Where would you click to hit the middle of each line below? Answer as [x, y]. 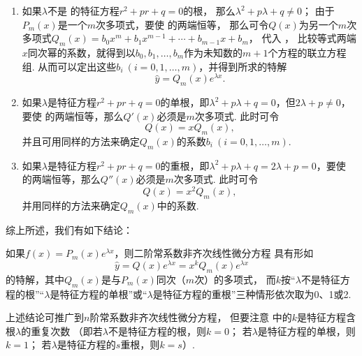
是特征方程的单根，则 [306, 331]
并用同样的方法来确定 [71, 205]
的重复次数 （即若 [62, 331]
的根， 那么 [209, 10]
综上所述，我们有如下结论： [69, 229]
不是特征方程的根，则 [158, 331]
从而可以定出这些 [77, 66]
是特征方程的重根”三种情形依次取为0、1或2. [252, 294]
